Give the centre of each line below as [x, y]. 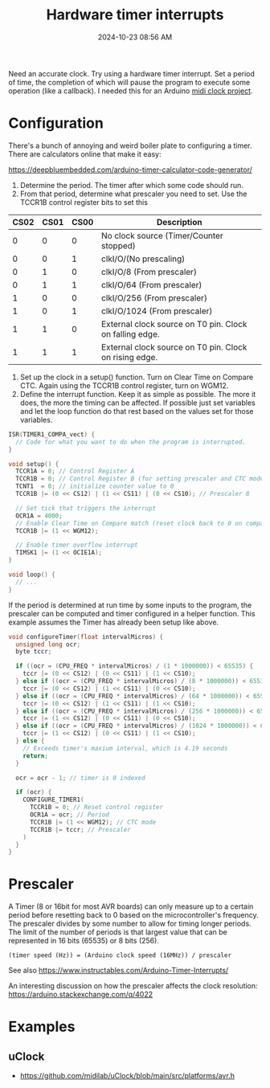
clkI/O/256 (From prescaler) [154, 297]
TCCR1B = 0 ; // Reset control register [96, 808]
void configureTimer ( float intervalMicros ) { [86, 636]
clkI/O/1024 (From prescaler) [157, 311]
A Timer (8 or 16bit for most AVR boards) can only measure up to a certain [131, 906]
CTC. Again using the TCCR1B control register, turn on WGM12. [124, 385]
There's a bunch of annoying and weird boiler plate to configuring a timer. [130, 145]
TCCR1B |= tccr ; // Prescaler [80, 829]
